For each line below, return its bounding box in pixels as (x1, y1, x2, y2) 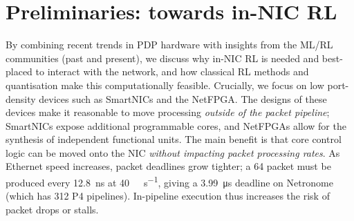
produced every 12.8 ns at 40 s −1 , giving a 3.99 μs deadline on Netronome (6, 173, 333, 189)
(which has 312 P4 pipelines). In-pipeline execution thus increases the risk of (6, 189, 330, 203)
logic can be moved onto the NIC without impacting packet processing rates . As (6, 145, 340, 160)
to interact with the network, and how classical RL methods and (35, 64, 309, 79)
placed (6, 64, 32, 79)
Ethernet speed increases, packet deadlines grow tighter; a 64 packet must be (6, 159, 331, 173)
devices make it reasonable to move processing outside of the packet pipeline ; (6, 105, 330, 119)
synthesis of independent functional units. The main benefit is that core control (6, 132, 342, 146)
